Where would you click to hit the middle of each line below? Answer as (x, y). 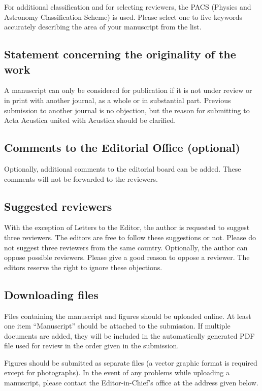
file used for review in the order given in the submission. (92, 346)
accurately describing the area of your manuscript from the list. (103, 27)
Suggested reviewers (58, 206)
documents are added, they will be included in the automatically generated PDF (129, 335)
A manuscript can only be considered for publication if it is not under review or (128, 90)
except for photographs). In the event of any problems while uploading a (117, 372)
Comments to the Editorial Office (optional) (122, 148)
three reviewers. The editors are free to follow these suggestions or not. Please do (130, 237)
